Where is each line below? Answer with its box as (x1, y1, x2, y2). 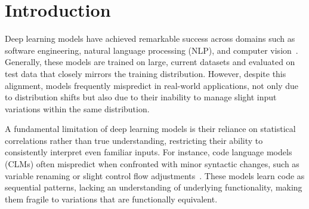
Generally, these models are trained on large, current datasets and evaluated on (5, 56, 295, 68)
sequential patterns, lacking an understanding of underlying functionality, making (5, 181, 302, 193)
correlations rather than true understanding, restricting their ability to (5, 134, 263, 146)
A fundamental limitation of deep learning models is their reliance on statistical (5, 122, 296, 135)
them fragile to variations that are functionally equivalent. (5, 192, 218, 205)
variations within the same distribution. (5, 102, 150, 115)
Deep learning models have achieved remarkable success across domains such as (5, 32, 295, 45)
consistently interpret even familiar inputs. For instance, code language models (5, 146, 292, 158)
